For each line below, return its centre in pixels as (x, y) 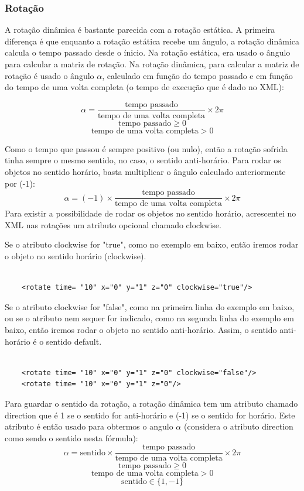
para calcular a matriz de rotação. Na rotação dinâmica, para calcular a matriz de (152, 64)
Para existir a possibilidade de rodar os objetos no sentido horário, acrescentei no (151, 213)
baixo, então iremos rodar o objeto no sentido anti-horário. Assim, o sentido (141, 330)
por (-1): (20, 183)
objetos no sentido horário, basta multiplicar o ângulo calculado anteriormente (145, 172)
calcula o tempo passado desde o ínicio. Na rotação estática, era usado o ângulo (148, 52)
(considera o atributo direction (238, 426)
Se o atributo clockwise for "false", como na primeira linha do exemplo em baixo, (150, 306)
